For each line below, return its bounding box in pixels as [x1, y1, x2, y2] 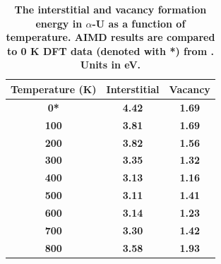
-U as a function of [92, 16, 186, 30]
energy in [35, 16, 83, 30]
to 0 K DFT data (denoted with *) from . [6, 43, 214, 58]
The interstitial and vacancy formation [14, 2, 207, 16]
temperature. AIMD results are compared [6, 30, 215, 44]
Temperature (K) [11, 81, 97, 96]
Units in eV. [80, 57, 141, 72]
